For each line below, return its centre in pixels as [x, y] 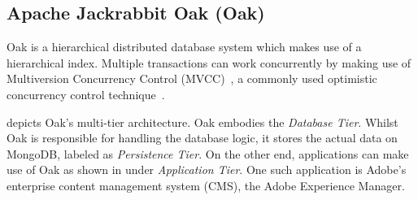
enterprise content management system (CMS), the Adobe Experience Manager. [206, 185]
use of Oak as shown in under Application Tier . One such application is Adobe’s [207, 170]
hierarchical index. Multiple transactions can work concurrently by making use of [209, 62]
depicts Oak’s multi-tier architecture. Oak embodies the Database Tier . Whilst [202, 122]
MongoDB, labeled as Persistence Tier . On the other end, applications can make [208, 153]
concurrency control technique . [86, 94]
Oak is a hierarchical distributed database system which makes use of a [184, 47]
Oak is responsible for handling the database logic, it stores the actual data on [202, 138]
